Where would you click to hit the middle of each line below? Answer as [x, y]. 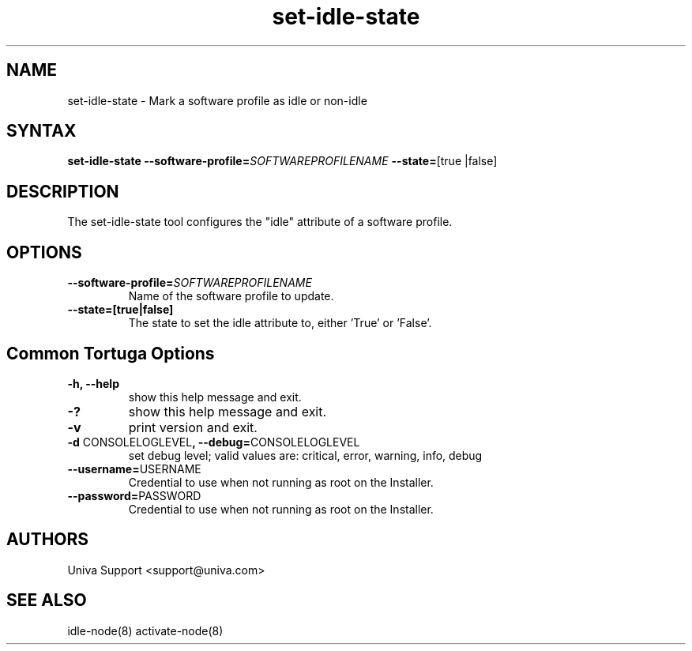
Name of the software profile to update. [231, 296]
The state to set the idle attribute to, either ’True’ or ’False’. [280, 323]
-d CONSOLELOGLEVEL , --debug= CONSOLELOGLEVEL [214, 442]
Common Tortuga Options [111, 353]
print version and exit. [193, 427]
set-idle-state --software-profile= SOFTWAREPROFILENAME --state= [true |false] [282, 161]
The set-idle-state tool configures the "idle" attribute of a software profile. [260, 222]
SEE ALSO [47, 600]
